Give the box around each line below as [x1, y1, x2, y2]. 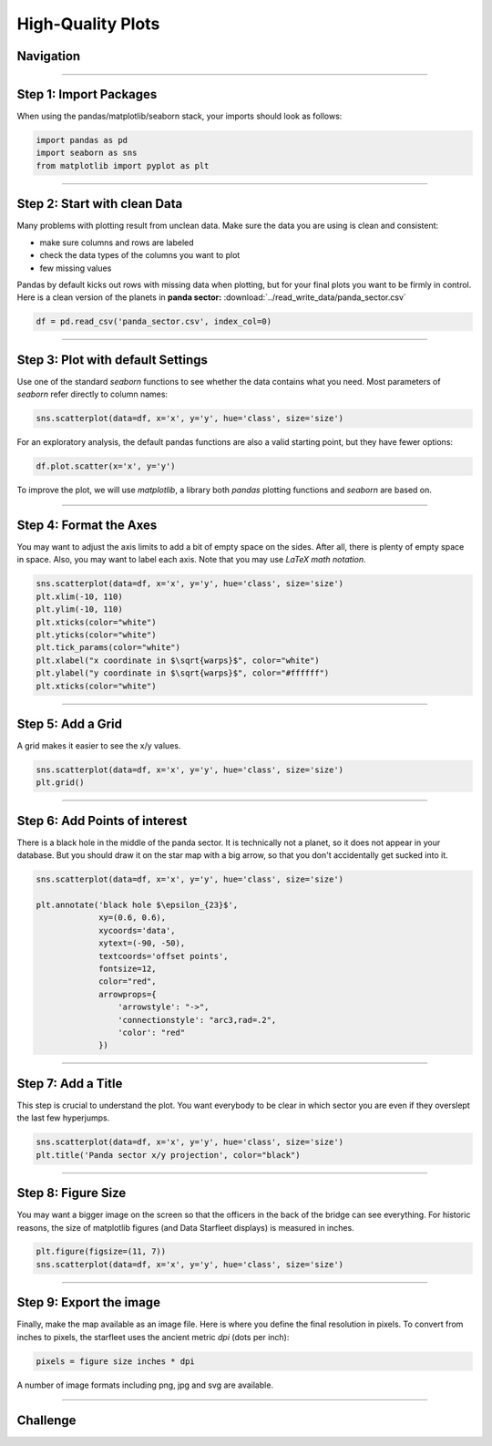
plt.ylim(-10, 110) [36, 604, 123, 615]
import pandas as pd [36, 135, 128, 146]
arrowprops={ [98, 989, 157, 999]
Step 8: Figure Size [16, 1185, 127, 1201]
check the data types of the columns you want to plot [39, 250, 241, 261]
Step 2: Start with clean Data [16, 196, 183, 212]
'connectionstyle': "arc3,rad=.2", [117, 1015, 277, 1025]
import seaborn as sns [36, 148, 138, 159]
